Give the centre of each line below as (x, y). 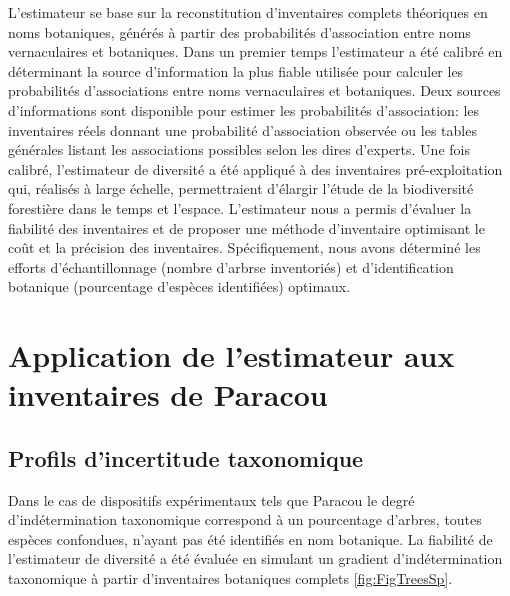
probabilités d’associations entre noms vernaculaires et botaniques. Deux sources (254, 90)
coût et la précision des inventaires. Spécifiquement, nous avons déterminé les (244, 247)
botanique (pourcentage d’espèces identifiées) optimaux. (179, 286)
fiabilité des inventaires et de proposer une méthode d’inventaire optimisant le (246, 227)
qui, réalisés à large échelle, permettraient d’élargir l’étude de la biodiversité (241, 188)
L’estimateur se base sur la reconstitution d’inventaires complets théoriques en (248, 12)
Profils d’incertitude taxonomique (186, 457)
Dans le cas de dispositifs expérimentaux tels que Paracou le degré (211, 499)
